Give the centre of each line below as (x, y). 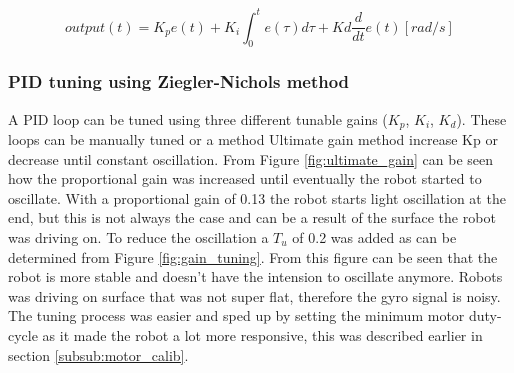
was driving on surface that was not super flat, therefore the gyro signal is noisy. (254, 295)
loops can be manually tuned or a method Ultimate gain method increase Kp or (253, 138)
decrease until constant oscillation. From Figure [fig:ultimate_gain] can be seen (251, 158)
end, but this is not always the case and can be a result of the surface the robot (252, 217)
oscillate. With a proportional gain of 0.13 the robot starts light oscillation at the (257, 197)
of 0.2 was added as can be (374, 236)
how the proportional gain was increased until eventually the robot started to (245, 178)
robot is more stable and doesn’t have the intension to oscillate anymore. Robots (255, 276)
